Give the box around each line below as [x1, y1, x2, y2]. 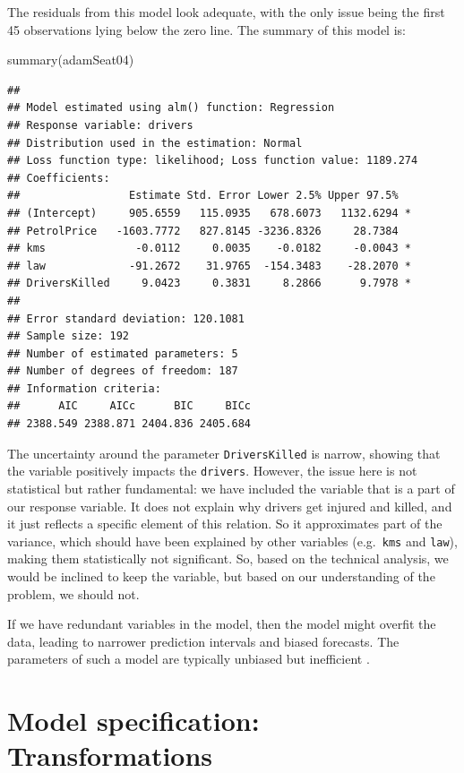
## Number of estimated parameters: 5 [7, 347, 238, 360]
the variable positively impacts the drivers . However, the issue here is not [7, 461, 417, 480]
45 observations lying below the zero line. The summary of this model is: [7, 20, 406, 39]
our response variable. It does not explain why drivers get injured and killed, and [7, 496, 452, 515]
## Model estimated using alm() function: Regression [7, 101, 335, 115]
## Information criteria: [7, 382, 161, 395]
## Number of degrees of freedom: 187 [7, 365, 238, 378]
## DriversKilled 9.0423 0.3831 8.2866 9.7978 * [7, 277, 412, 290]
